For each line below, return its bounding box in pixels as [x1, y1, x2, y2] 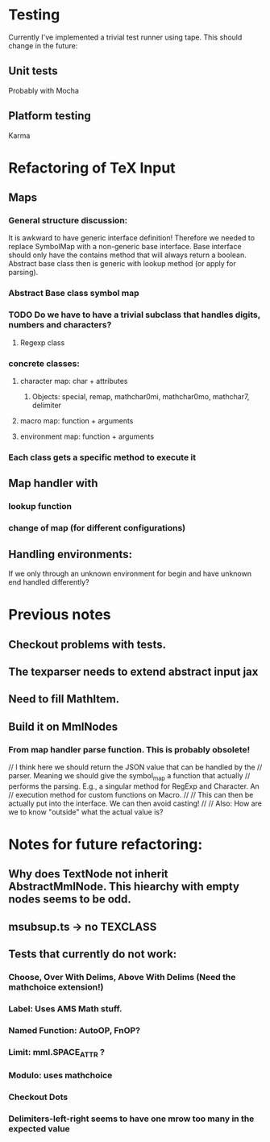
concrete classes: [8, 357, 81, 369]
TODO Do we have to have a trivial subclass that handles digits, [8, 309, 260, 320]
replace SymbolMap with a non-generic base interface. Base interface [8, 242, 242, 252]
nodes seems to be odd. [8, 893, 131, 907]
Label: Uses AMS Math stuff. [8, 1002, 123, 1014]
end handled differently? [8, 577, 90, 586]
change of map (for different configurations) [8, 523, 186, 534]
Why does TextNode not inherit [8, 867, 168, 881]
